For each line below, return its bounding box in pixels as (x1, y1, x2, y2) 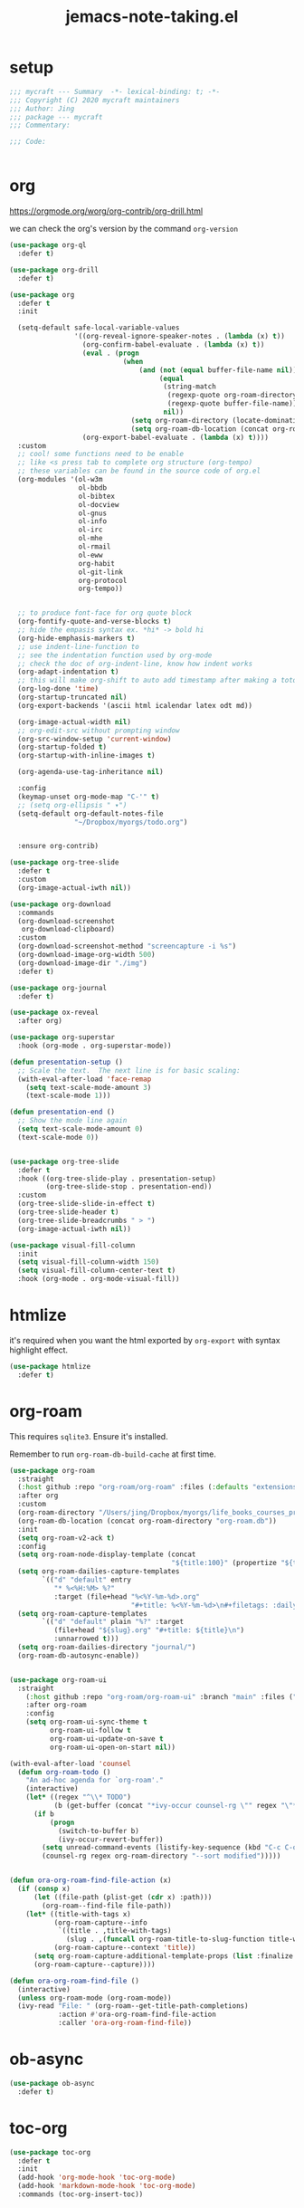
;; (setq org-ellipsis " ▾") (17, 800, 128, 809)
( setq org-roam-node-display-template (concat (17, 1550, 196, 1559)
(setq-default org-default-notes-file (17, 808, 165, 818)
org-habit (78, 559, 116, 568)
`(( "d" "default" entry (42, 1575, 131, 1584)
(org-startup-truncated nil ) (17, 693, 128, 702)
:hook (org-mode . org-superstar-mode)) (17, 1041, 172, 1050)
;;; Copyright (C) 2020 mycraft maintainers (9, 95, 180, 105)
